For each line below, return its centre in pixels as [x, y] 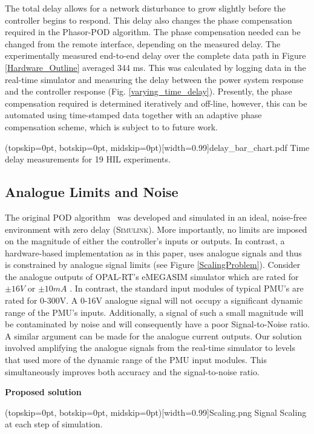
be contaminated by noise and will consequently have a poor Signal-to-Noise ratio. [157, 324]
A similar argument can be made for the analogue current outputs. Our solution [153, 336]
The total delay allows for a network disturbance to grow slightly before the [145, 8]
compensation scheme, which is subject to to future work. [111, 126]
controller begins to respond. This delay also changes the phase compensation [149, 20]
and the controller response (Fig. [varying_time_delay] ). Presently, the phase [149, 91]
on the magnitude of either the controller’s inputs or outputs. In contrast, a [145, 241]
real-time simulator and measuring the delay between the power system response [154, 79]
